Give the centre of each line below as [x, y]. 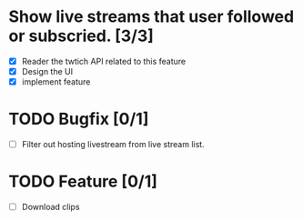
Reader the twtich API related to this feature [104, 61]
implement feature [56, 82]
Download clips [50, 207]
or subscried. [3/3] [81, 36]
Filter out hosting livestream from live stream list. [113, 145]
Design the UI [47, 71]
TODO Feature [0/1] [83, 181]
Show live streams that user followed [151, 17]
